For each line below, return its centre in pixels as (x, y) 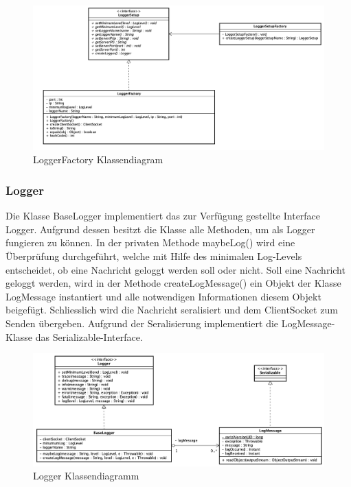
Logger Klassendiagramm (86, 476)
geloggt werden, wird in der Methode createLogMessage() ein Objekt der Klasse (173, 283)
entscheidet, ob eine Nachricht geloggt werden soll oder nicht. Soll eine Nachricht (175, 269)
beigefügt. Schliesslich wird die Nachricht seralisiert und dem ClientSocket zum (172, 310)
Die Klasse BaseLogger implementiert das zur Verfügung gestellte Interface (163, 216)
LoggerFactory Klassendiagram (98, 159)
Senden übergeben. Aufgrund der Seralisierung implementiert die (142, 323)
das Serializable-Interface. (89, 336)
